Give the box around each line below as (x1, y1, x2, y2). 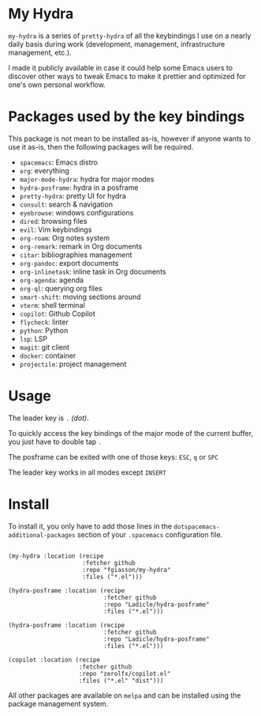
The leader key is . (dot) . (8, 413, 89, 422)
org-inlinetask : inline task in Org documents (19, 267, 166, 276)
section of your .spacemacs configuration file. (76, 529, 223, 539)
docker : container (19, 350, 76, 360)
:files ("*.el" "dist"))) (78, 676, 164, 684)
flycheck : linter (19, 317, 69, 327)
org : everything (19, 165, 69, 175)
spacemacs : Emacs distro (19, 157, 99, 167)
